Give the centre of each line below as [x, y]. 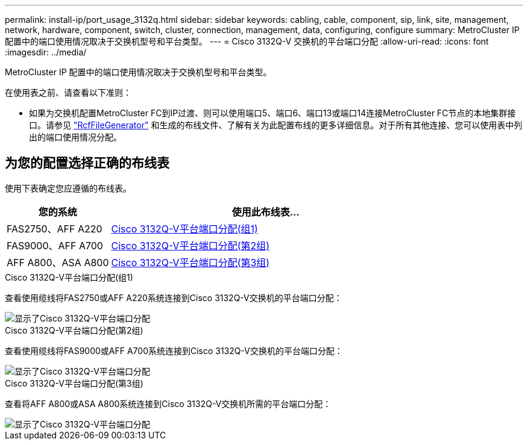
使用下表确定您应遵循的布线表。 [68, 188]
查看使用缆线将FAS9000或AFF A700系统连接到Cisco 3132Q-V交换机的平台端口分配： [174, 350]
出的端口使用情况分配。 [75, 137]
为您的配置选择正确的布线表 [87, 163]
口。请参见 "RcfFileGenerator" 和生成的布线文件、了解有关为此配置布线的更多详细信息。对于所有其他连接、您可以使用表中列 [276, 125]
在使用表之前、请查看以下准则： [68, 92]
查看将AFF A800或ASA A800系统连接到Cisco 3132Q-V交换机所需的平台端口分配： [168, 403]
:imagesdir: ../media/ [46, 52]
